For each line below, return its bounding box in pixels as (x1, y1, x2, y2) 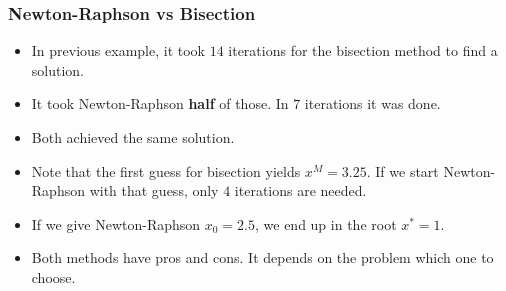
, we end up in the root (254, 213, 397, 234)
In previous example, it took (31, 40, 205, 61)
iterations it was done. (304, 93, 441, 114)
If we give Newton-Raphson (31, 213, 201, 234)
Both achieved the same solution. (31, 127, 235, 147)
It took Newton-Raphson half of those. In (31, 93, 289, 114)
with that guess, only (89, 180, 219, 201)
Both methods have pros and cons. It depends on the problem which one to (31, 247, 494, 268)
